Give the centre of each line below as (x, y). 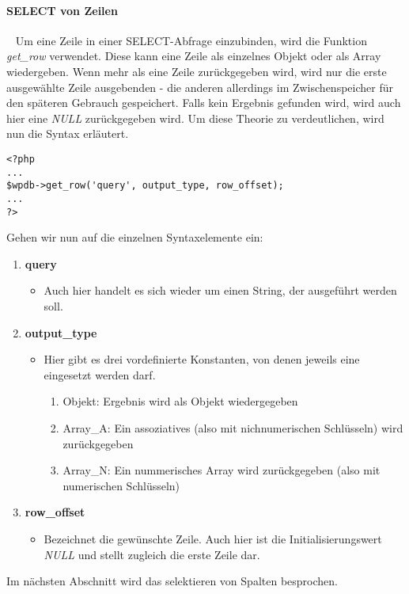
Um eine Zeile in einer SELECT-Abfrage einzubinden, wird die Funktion (191, 40)
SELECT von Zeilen (62, 10)
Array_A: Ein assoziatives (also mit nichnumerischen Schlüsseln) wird (233, 427)
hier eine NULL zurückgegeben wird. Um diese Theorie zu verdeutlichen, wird (195, 118)
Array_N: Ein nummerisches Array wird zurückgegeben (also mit (222, 470)
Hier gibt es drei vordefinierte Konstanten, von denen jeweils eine (202, 359)
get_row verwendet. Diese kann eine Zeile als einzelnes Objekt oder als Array (194, 56)
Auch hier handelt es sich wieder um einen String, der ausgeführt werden (220, 290)
